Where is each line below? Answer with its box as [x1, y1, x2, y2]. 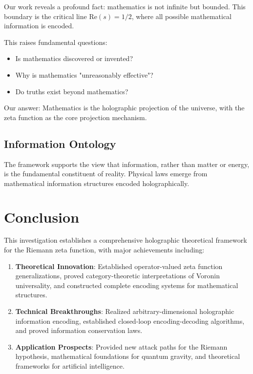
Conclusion [4, 207, 80, 227]
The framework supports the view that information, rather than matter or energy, [4, 159, 250, 169]
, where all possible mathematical [131, 11, 232, 21]
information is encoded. [4, 21, 74, 31]
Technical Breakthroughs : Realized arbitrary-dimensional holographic [15, 306, 234, 316]
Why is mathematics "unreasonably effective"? [15, 69, 153, 80]
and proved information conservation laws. [15, 325, 143, 335]
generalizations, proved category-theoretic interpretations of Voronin [15, 270, 220, 281]
